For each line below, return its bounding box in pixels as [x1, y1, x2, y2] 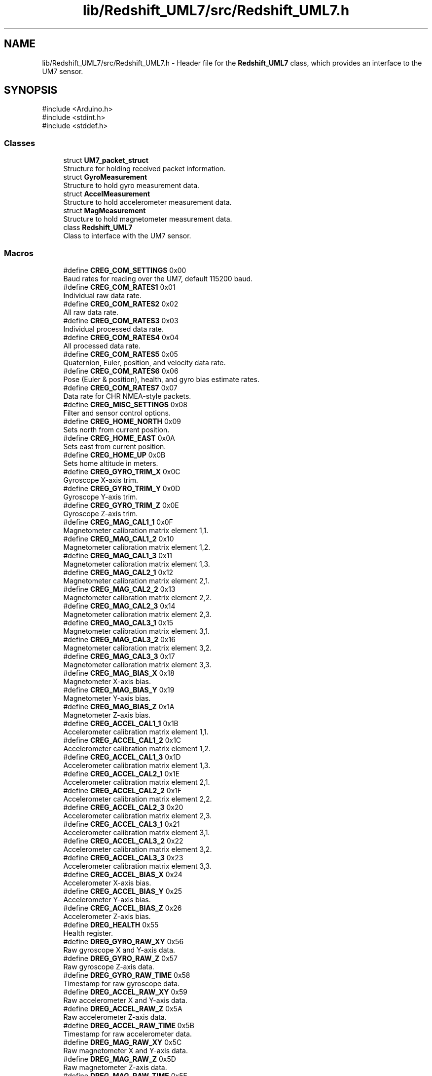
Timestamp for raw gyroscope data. [63, 979, 180, 988]
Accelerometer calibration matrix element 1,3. [63, 761, 211, 769]
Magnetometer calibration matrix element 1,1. [63, 526, 209, 535]
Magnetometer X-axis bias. [63, 677, 151, 686]
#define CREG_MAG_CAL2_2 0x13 [63, 584, 176, 593]
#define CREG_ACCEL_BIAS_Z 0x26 [63, 903, 182, 912]
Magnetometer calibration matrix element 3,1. [63, 626, 210, 635]
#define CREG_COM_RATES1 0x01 [63, 282, 176, 291]
